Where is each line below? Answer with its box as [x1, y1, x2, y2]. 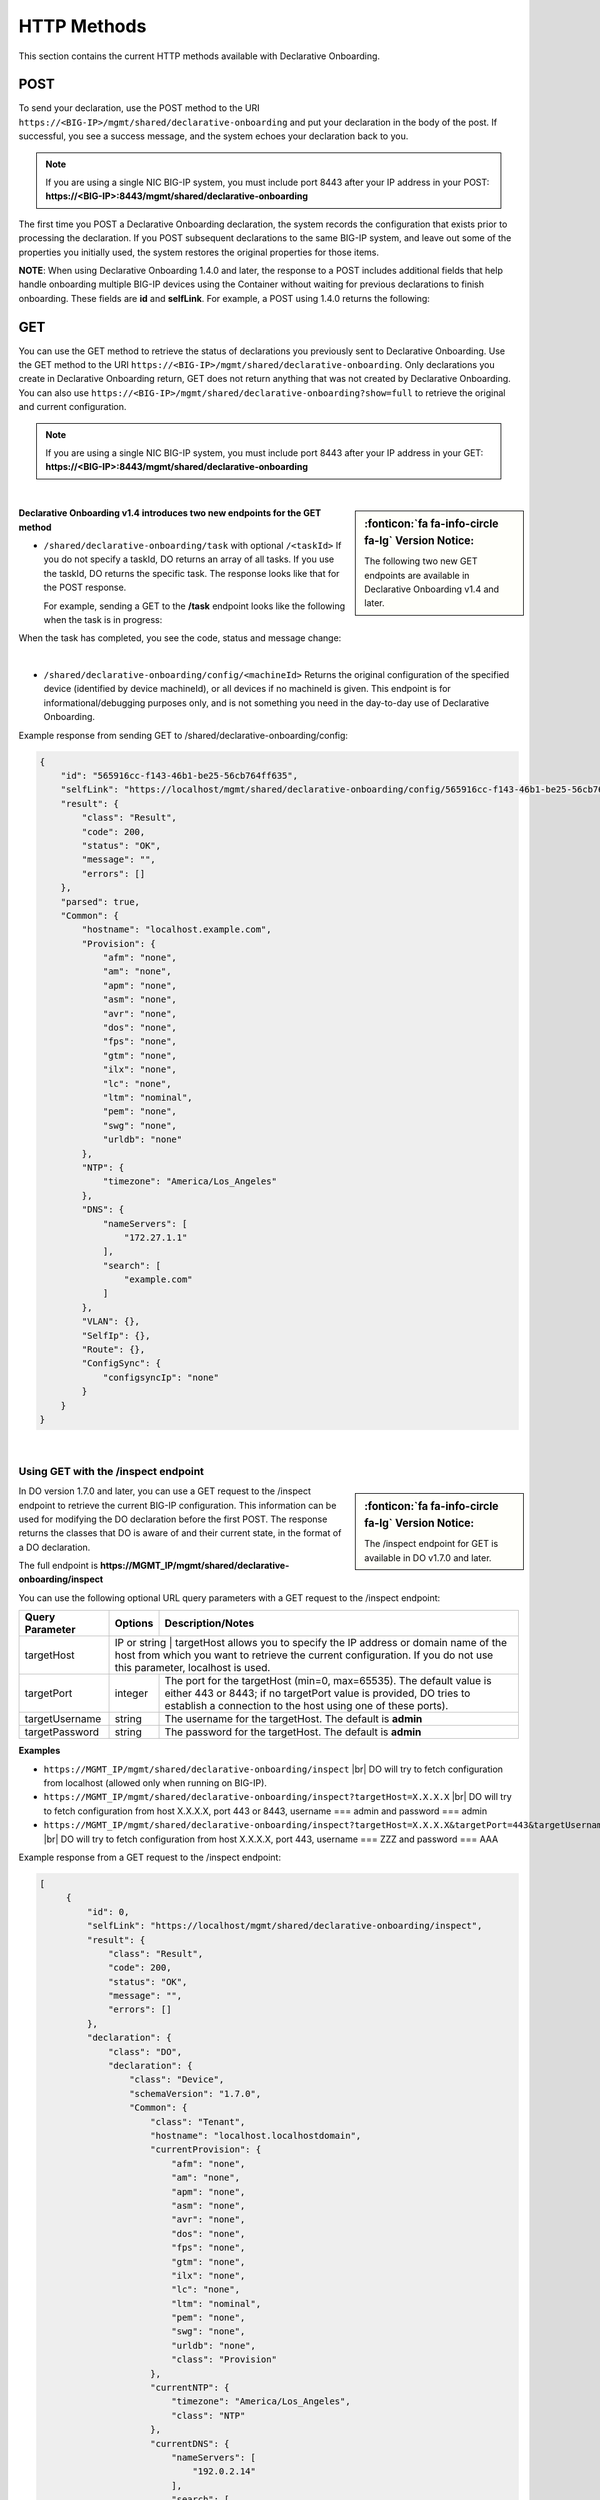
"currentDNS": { [150, 2438, 230, 2449]
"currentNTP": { [150, 2382, 230, 2394]
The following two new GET [364, 555, 478, 567]
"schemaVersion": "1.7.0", [128, 2088, 262, 2099]
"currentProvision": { [150, 2144, 262, 2155]
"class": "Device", [128, 2074, 225, 2085]
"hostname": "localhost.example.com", [81, 924, 272, 935]
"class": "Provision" [171, 2354, 277, 2365]
